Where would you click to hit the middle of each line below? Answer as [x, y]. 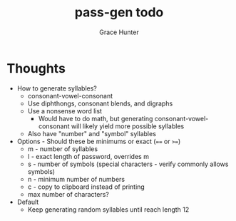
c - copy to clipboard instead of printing [86, 187]
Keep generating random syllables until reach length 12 [108, 209]
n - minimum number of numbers [76, 179]
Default [28, 202]
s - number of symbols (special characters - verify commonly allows [128, 164]
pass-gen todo [119, 12]
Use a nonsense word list [65, 110]
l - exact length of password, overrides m [88, 156]
